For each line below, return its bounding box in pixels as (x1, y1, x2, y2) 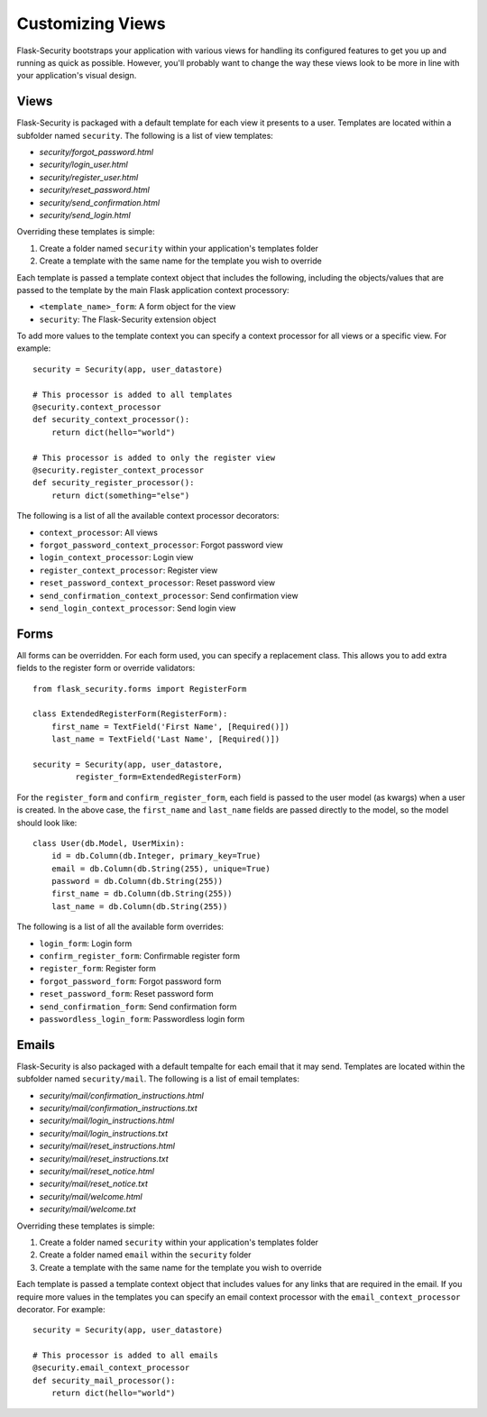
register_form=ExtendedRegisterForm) (75, 772, 243, 782)
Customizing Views (16, 14, 166, 33)
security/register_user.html (39, 171, 139, 182)
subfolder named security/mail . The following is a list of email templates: (16, 1073, 299, 1084)
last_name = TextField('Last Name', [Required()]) (51, 734, 280, 744)
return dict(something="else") (51, 490, 190, 501)
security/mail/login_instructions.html (39, 1115, 175, 1127)
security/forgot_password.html (39, 147, 153, 158)
